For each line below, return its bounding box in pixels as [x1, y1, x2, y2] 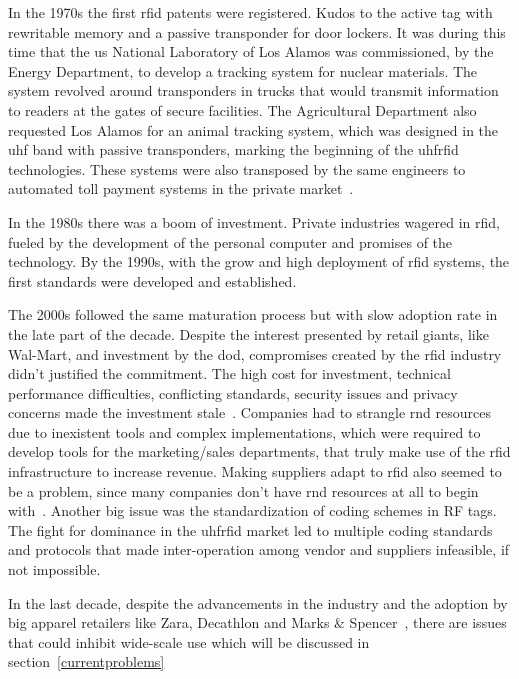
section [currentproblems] [8, 651, 165, 672]
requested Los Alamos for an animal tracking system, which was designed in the [8, 119, 499, 140]
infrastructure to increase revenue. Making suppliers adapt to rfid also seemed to [8, 461, 502, 482]
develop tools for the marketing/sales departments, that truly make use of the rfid [8, 441, 511, 462]
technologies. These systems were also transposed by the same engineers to [8, 158, 466, 179]
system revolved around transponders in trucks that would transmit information [8, 80, 499, 101]
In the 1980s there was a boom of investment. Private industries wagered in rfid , [8, 211, 500, 232]
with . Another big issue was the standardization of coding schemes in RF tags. [8, 500, 497, 521]
